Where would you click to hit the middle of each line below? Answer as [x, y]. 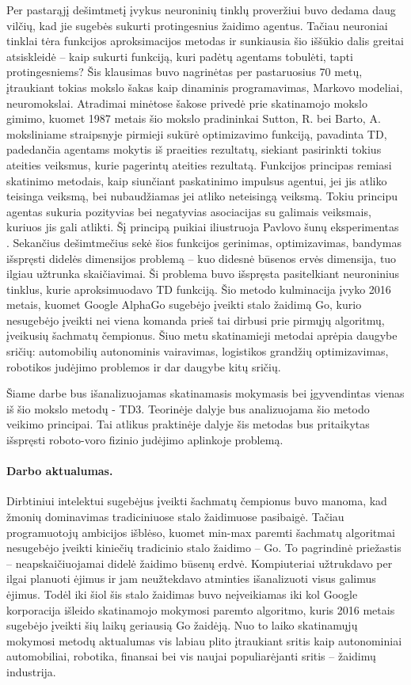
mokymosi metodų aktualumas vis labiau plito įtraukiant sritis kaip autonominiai [204, 640]
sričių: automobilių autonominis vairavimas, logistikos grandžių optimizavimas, [198, 351]
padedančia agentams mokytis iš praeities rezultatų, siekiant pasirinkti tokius [194, 149]
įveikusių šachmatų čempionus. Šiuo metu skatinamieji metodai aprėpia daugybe [202, 335]
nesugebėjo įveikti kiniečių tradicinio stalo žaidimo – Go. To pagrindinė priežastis [204, 548]
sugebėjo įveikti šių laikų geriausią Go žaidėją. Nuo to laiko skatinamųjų [182, 625]
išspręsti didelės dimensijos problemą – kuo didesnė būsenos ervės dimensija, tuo [202, 258]
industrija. [31, 671]
